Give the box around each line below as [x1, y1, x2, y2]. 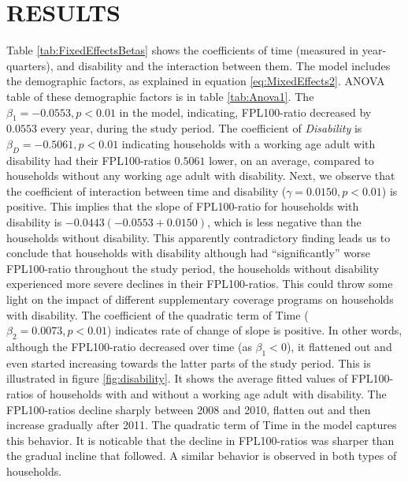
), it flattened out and [286, 338, 392, 355]
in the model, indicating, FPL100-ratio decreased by [119, 103, 372, 120]
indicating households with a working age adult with [121, 135, 376, 151]
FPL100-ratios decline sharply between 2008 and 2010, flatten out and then [6, 401, 371, 417]
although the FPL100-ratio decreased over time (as [6, 338, 252, 355]
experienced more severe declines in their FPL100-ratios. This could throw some [6, 275, 393, 292]
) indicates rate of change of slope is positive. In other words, [107, 322, 402, 338]
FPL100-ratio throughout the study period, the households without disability [6, 260, 380, 276]
